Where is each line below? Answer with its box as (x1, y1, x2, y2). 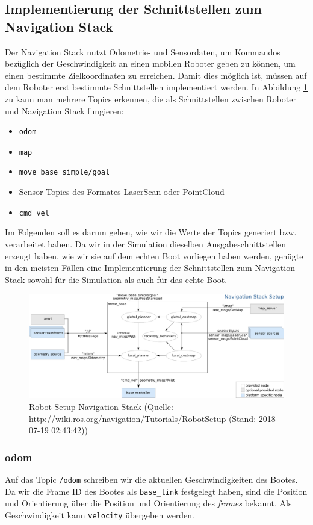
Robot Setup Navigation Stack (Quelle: (29, 400, 173, 413)
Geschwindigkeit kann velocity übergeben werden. (5, 508, 195, 521)
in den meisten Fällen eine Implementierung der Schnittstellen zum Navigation (5, 261, 295, 274)
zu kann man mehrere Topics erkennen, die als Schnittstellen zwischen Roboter (5, 92, 297, 105)
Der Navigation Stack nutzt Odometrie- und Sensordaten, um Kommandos (5, 45, 280, 58)
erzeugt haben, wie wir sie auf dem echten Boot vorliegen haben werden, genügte (5, 249, 303, 262)
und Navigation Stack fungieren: (5, 104, 124, 117)
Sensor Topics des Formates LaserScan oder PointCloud (19, 185, 225, 198)
